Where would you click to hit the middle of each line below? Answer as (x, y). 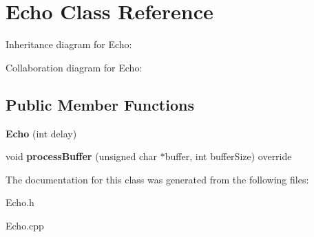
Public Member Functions (100, 104)
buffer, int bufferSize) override (228, 156)
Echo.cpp (25, 225)
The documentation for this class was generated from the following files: (157, 179)
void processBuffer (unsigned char (82, 156)
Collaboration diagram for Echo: (74, 67)
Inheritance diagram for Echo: (69, 44)
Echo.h (20, 202)
